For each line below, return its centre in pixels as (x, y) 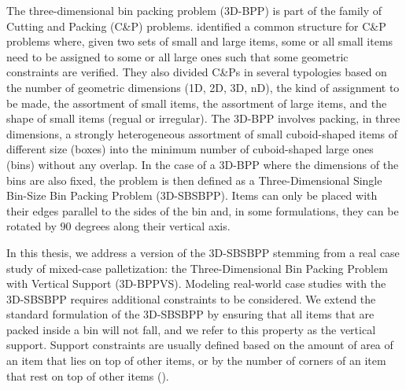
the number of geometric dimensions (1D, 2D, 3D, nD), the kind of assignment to (203, 87)
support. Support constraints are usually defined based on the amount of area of (200, 345)
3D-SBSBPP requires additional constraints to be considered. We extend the (191, 298)
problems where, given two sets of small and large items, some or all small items (200, 41)
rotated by (31, 226)
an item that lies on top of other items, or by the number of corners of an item (196, 361)
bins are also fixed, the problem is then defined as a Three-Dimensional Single (194, 180)
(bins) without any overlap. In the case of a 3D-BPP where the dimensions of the (203, 164)
